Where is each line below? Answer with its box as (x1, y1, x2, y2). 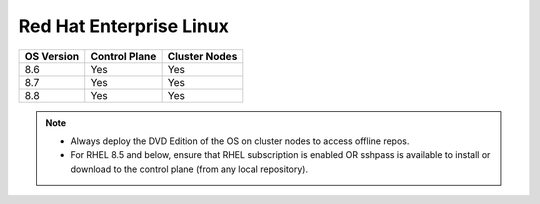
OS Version (24, 49, 80, 63)
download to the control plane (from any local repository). (70, 163, 309, 175)
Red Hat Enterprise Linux (18, 15, 230, 37)
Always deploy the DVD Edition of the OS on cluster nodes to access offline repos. (70, 135, 410, 147)
